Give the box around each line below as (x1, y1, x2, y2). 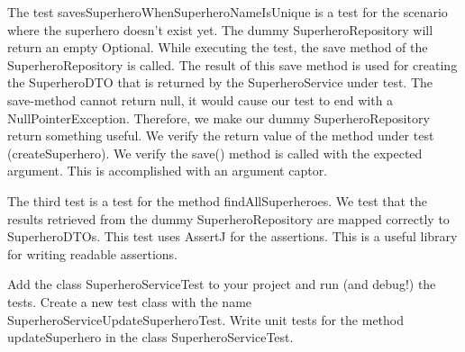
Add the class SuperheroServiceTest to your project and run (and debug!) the (7, 275, 436, 293)
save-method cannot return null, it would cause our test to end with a (7, 90, 394, 109)
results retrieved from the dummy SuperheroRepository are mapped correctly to (7, 209, 450, 228)
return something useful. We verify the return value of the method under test (7, 126, 434, 145)
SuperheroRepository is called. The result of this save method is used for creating (7, 55, 458, 74)
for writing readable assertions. (7, 244, 178, 263)
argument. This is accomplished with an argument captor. (7, 161, 328, 180)
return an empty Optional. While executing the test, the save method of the (7, 38, 428, 57)
